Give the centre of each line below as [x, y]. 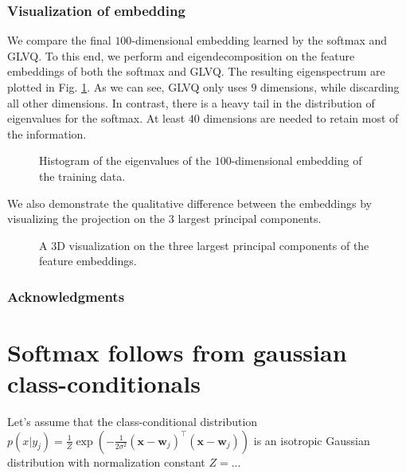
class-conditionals [104, 383]
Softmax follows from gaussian [177, 352]
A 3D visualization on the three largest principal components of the [204, 245]
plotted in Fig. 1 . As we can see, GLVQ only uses [127, 87]
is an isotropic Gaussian [312, 440]
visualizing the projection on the [86, 219]
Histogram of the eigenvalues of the [125, 160]
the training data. [82, 176]
